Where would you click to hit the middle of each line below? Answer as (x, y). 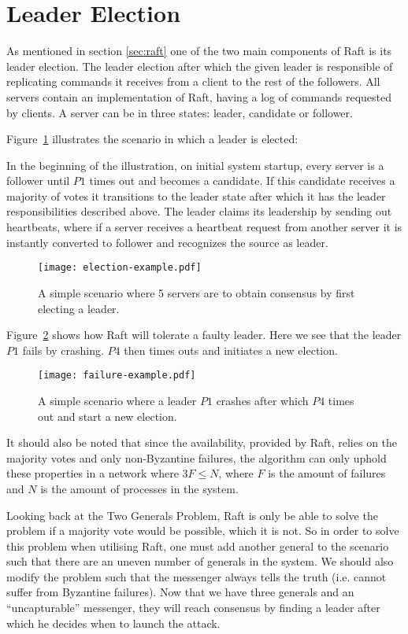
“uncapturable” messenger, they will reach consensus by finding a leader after (193, 608)
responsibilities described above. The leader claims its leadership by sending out (199, 211)
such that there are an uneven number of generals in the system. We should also (200, 561)
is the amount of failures (327, 473)
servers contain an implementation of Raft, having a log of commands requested (199, 96)
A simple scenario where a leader (117, 400)
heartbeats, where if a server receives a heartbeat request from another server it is (204, 227)
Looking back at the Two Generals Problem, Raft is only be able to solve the (192, 515)
